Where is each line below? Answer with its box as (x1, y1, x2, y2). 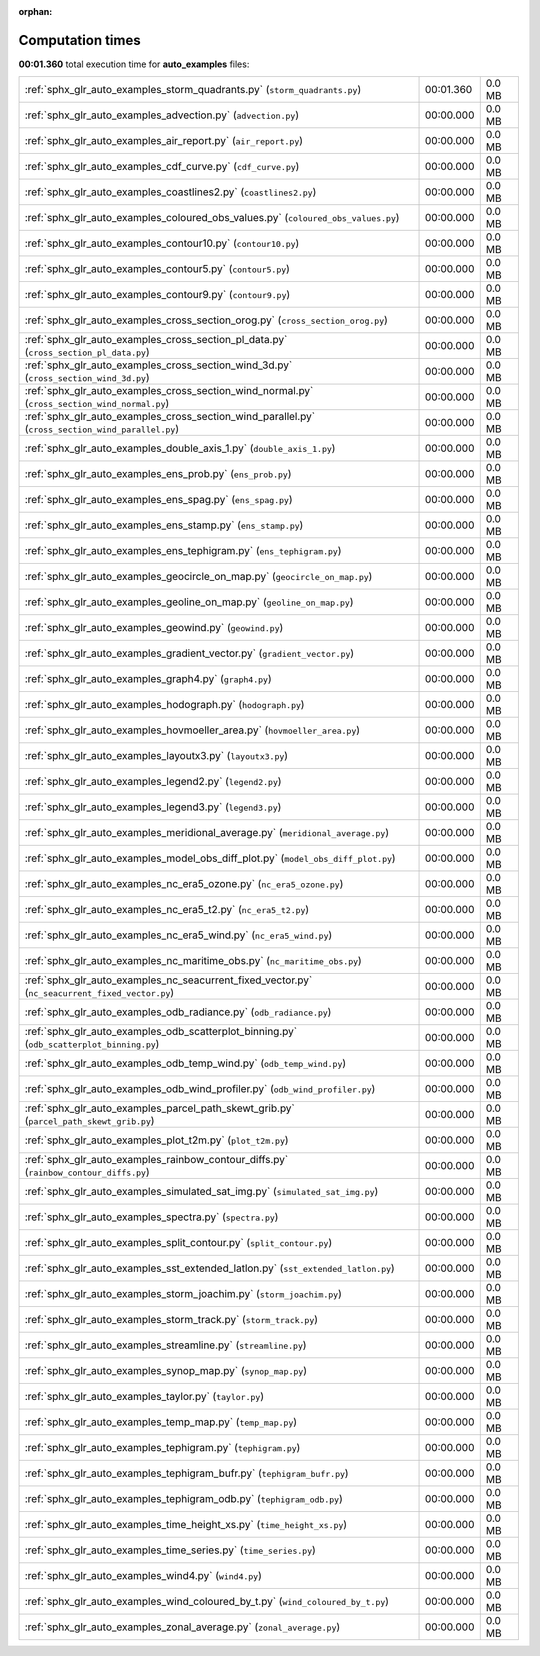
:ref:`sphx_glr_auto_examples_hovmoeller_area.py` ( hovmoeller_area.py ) (24, 723, 360, 737)
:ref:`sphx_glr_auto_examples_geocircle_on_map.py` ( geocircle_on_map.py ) (24, 570, 373, 584)
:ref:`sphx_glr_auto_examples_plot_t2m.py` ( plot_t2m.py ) (24, 1133, 289, 1147)
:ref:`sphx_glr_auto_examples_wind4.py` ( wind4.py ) (24, 1569, 262, 1583)
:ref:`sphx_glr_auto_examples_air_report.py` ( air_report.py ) (24, 134, 304, 148)
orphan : (18, 6, 53, 17)
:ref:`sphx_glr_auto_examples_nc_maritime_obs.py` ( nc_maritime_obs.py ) (24, 954, 362, 968)
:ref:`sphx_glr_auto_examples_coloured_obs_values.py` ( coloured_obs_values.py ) (24, 211, 400, 225)
